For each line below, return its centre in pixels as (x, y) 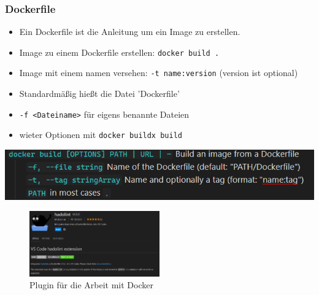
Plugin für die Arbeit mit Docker (91, 285)
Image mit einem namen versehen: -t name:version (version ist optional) (159, 73)
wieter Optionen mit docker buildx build (101, 135)
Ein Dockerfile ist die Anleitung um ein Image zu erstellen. (130, 32)
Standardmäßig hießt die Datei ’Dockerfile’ (99, 94)
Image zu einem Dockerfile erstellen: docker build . (119, 52)
